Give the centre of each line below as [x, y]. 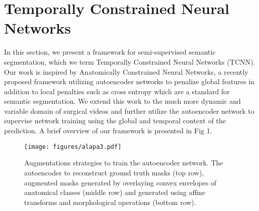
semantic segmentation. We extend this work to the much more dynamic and [122, 101]
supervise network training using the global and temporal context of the [115, 121]
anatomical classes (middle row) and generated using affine [115, 192]
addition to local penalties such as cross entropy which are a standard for [117, 91]
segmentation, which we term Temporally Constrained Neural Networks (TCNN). [130, 61]
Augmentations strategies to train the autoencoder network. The [124, 163]
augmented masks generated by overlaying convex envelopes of [120, 182]
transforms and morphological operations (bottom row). [110, 202]
